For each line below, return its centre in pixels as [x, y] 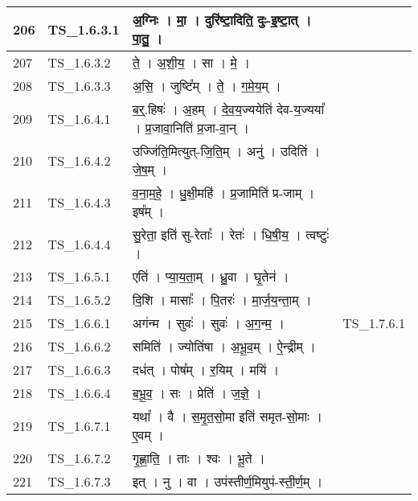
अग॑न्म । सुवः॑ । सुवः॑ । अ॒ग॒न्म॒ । [208, 323]
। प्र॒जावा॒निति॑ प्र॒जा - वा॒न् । [191, 127]
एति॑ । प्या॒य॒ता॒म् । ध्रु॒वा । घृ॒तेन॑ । [211, 276]
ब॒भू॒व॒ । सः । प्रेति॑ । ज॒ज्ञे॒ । [197, 393]
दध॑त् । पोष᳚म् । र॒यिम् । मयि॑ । [206, 370]
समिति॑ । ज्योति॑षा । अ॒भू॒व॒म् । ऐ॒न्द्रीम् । [224, 346]
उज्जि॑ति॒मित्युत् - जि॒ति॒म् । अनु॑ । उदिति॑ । [226, 151]
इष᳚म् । [148, 211]
